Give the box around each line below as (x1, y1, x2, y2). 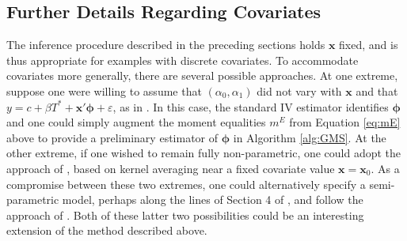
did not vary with (257, 82, 342, 99)
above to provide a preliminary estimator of (6, 129, 219, 145)
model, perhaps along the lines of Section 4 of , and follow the (62, 191, 363, 208)
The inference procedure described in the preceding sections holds (6, 36, 325, 53)
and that (356, 82, 398, 99)
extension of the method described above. (6, 222, 207, 239)
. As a (371, 160, 400, 176)
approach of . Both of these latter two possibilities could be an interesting (6, 206, 364, 223)
